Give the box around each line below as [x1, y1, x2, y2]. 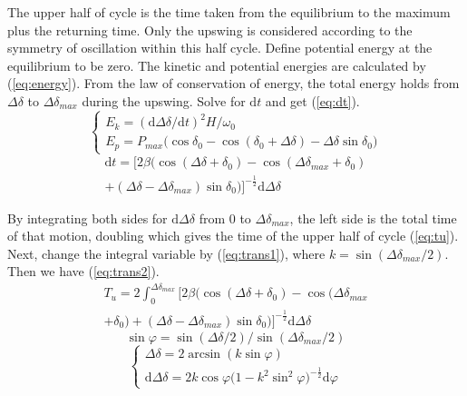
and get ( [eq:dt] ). [265, 91, 360, 110]
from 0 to [199, 208, 251, 227]
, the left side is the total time [289, 208, 457, 227]
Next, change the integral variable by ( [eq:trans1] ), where [7, 243, 326, 262]
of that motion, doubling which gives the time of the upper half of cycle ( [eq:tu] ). [7, 226, 459, 245]
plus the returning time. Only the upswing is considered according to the [7, 20, 413, 39]
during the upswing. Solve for [82, 91, 246, 110]
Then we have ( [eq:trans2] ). [7, 262, 160, 281]
